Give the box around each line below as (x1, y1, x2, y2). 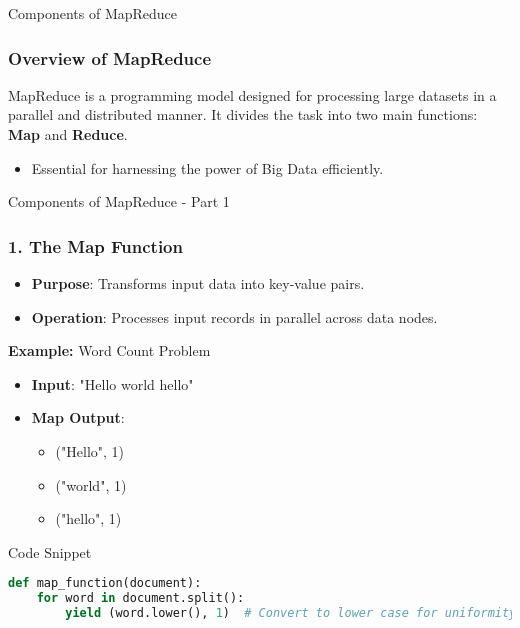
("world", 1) (55, 474, 127, 495)
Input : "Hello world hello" (31, 373, 194, 394)
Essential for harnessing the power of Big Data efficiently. (31, 157, 384, 178)
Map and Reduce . (8, 124, 128, 144)
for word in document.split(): (36, 591, 245, 606)
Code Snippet (8, 541, 92, 562)
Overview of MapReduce (8, 45, 212, 70)
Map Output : (31, 407, 125, 428)
